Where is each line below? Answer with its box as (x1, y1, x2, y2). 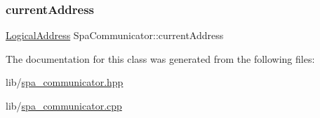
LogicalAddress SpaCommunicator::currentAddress (6, 28, 224, 43)
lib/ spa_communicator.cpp (6, 98, 122, 112)
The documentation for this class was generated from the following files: (6, 51, 315, 66)
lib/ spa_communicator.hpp (6, 75, 124, 89)
